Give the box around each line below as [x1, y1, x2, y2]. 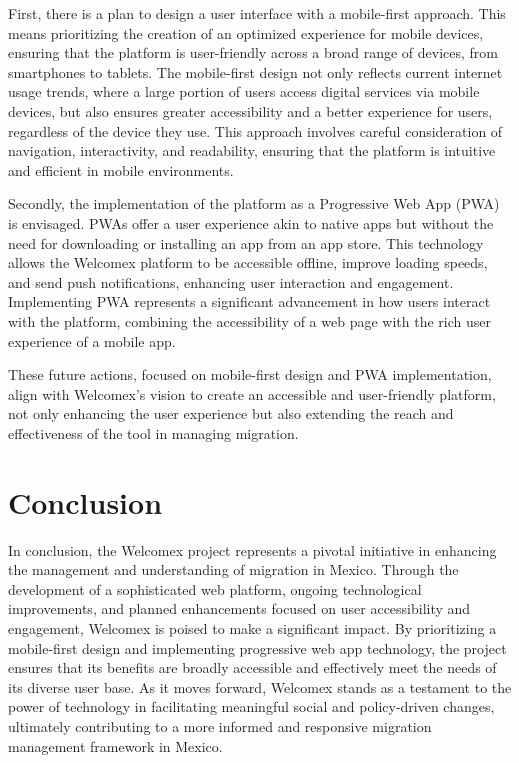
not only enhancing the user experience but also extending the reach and [8, 403, 454, 424]
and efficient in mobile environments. [8, 159, 234, 180]
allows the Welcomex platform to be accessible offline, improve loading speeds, [8, 252, 488, 273]
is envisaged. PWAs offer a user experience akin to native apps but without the [8, 212, 494, 233]
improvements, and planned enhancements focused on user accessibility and [8, 598, 471, 619]
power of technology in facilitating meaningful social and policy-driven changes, [8, 696, 495, 717]
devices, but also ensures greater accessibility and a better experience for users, [8, 100, 493, 121]
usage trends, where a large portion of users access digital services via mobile [8, 81, 480, 102]
